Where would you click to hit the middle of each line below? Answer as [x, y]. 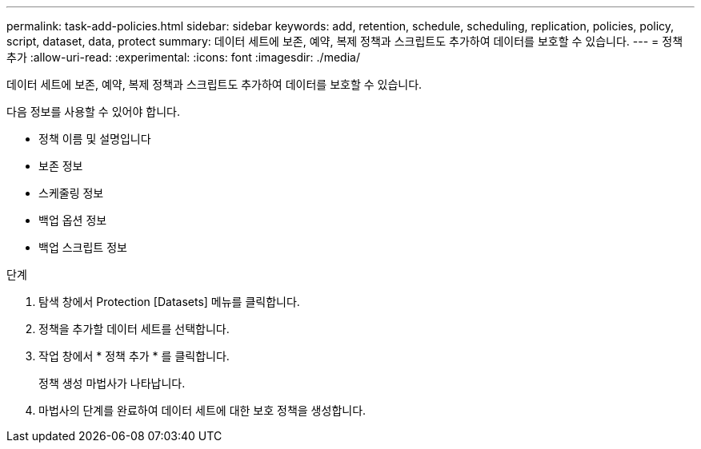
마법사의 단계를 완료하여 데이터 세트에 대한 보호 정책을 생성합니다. [202, 410]
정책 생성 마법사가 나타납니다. [112, 383]
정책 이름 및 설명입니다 [95, 139]
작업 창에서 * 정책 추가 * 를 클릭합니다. [134, 356]
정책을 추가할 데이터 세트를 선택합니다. [134, 329]
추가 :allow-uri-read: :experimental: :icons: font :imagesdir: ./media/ [183, 57]
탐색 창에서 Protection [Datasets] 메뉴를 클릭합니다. [169, 302]
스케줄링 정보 [71, 193]
